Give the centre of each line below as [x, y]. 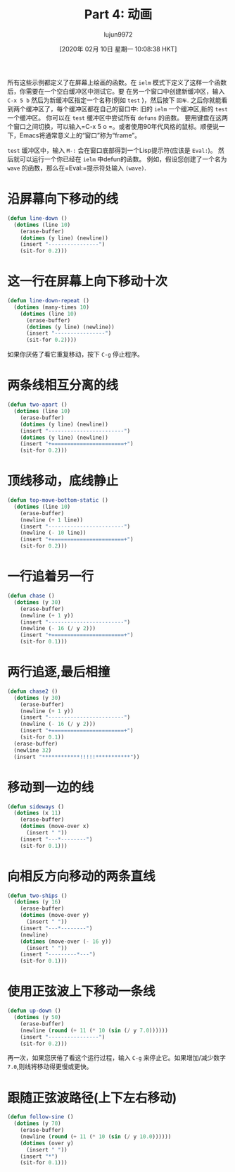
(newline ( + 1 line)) [51, 520]
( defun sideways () [36, 807]
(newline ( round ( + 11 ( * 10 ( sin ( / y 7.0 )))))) [94, 1030]
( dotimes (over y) [47, 1143]
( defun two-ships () [38, 896]
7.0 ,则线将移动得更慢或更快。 [50, 1067]
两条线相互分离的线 [63, 385]
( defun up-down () [34, 1011]
